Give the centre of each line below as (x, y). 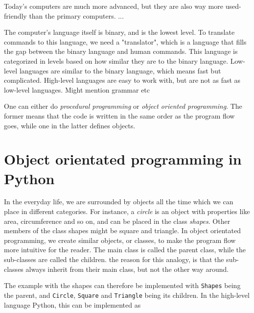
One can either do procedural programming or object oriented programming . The (123, 106)
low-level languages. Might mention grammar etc (77, 89)
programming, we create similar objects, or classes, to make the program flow (120, 240)
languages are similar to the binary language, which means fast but (120, 70)
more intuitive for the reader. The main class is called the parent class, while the (125, 250)
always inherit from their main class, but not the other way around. (127, 269)
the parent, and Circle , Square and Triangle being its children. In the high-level (127, 295)
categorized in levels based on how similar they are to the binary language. (116, 60)
